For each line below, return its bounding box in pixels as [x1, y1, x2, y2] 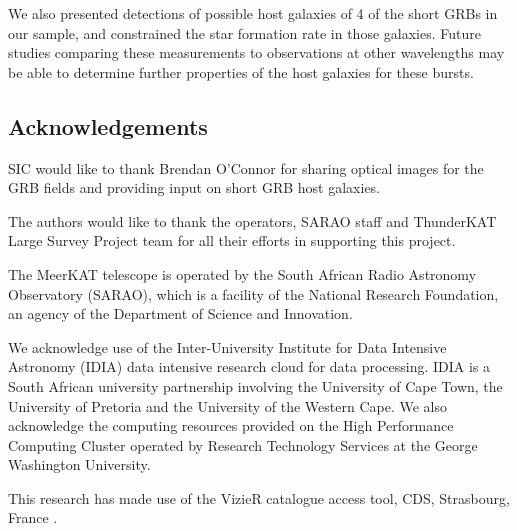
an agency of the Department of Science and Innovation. [8, 303, 353, 324]
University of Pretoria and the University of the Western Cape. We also [8, 395, 447, 416]
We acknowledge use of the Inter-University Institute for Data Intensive [8, 336, 447, 357]
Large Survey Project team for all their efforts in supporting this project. [8, 230, 456, 251]
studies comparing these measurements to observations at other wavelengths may [8, 42, 505, 63]
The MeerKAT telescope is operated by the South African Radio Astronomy [8, 263, 477, 284]
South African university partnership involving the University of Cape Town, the [8, 375, 503, 396]
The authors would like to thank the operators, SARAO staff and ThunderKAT [8, 210, 497, 231]
